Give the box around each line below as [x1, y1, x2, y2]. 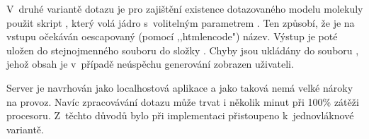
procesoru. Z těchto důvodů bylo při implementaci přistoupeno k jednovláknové [6, 108, 354, 123]
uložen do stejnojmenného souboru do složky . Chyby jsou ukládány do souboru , [6, 42, 359, 57]
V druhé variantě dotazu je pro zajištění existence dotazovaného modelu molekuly [6, 1, 363, 16]
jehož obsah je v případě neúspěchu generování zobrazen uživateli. [6, 56, 294, 71]
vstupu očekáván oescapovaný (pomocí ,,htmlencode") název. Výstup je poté [6, 29, 338, 44]
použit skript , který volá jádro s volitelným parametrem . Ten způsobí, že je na [6, 15, 355, 30]
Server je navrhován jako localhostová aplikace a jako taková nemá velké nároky [6, 80, 353, 95]
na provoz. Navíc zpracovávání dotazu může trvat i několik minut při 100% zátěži [6, 94, 359, 109]
